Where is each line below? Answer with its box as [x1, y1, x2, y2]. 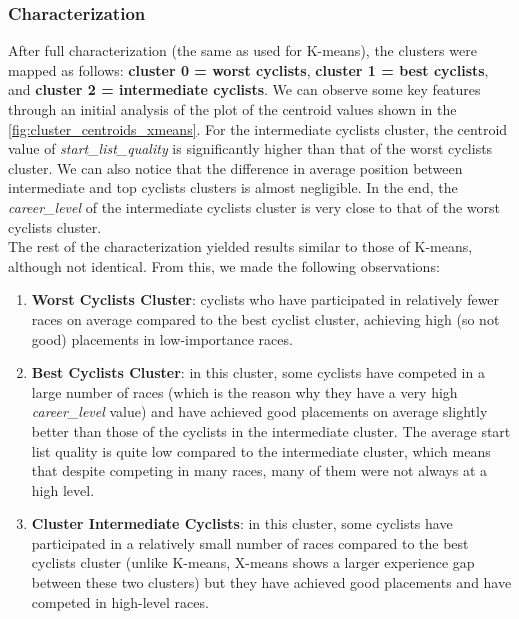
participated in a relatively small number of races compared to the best [31, 532, 469, 553]
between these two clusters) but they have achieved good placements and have [31, 572, 512, 593]
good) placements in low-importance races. [31, 328, 293, 349]
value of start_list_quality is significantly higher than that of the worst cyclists [8, 138, 493, 159]
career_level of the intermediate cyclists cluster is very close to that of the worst [8, 196, 501, 217]
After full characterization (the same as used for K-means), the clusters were [8, 40, 477, 61]
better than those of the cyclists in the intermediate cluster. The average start [31, 420, 511, 441]
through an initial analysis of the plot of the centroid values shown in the [8, 99, 457, 119]
